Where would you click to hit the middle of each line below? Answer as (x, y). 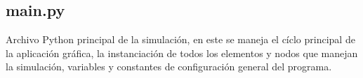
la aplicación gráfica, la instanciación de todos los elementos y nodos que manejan (182, 53)
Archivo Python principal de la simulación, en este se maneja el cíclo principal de (180, 39)
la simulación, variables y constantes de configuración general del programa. (169, 67)
